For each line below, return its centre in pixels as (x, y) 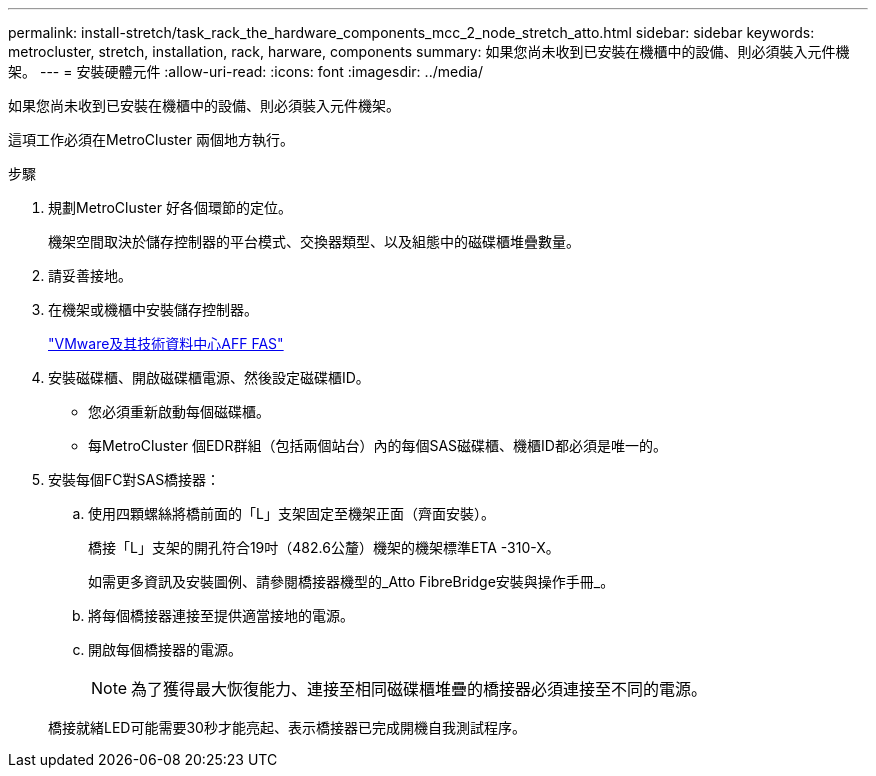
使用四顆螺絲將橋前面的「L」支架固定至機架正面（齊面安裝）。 (291, 513)
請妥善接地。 (90, 275)
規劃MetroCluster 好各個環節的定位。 (170, 207)
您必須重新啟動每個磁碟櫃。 (179, 411)
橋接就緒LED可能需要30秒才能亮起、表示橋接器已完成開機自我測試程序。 (287, 727)
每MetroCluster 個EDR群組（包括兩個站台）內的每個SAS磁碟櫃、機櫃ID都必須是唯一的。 (377, 445)
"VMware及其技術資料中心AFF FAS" (166, 343)
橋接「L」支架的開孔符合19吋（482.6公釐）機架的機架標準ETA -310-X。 (324, 547)
